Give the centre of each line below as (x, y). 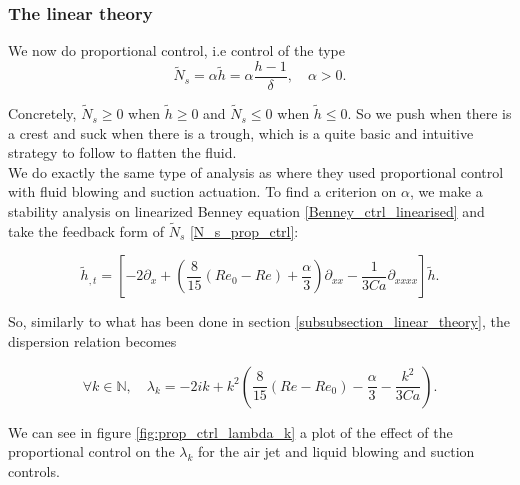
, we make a (446, 191)
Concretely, (42, 113)
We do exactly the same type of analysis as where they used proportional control (256, 171)
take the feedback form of (86, 230)
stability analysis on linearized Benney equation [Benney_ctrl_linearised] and (246, 211)
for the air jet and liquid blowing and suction (336, 451)
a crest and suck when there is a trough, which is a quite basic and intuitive (241, 132)
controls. (34, 470)
